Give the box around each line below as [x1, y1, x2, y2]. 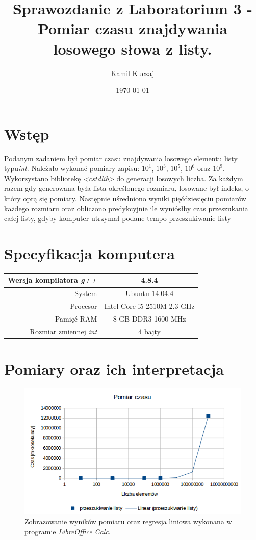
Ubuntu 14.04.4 [125, 288, 174, 299]
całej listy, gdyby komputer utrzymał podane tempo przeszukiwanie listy [4, 213, 231, 224]
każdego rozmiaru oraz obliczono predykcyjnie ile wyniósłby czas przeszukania [4, 203, 248, 213]
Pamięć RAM [55, 313, 97, 324]
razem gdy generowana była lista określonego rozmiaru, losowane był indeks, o [4, 183, 249, 193]
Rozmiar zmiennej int [30, 326, 97, 336]
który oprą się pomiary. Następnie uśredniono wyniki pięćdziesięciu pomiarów [4, 193, 246, 203]
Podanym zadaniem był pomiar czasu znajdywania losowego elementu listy [4, 153, 238, 163]
